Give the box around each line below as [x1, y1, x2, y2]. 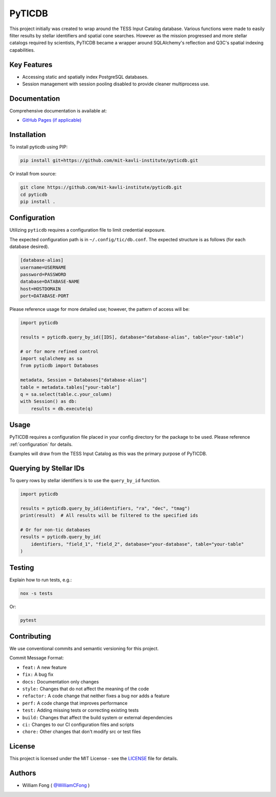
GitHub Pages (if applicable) [22, 117, 82, 123]
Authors [9, 769, 36, 778]
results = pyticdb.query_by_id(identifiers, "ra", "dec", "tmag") [20, 505, 190, 511]
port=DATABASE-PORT [20, 293, 69, 299]
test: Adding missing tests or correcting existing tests [22, 707, 139, 713]
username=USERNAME [20, 264, 66, 270]
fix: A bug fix [22, 671, 54, 677]
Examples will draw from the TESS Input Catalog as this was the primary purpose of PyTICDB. [9, 450, 207, 457]
